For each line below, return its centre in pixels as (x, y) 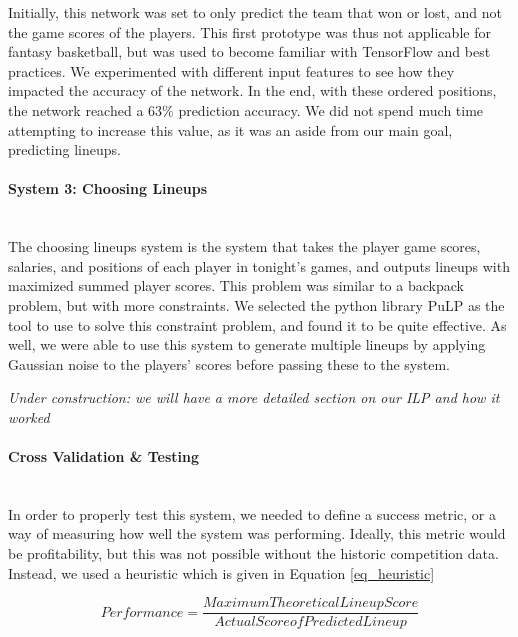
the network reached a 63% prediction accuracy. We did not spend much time (246, 109)
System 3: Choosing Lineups (108, 188)
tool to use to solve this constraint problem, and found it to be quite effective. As (257, 324)
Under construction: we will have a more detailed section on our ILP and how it (254, 397)
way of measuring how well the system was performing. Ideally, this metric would (257, 533)
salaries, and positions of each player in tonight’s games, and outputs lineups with (259, 265)
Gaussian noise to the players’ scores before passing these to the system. (229, 363)
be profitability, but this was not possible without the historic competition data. (253, 553)
